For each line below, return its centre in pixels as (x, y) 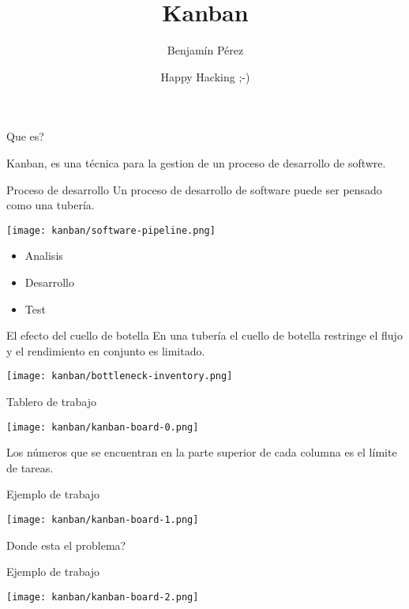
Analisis (44, 256)
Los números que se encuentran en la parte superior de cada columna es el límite (202, 452)
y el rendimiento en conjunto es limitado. (106, 350)
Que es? (25, 136)
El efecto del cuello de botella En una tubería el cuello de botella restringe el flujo (204, 335)
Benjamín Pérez (205, 50)
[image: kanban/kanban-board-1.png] (103, 520)
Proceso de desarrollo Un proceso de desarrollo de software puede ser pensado (194, 189)
